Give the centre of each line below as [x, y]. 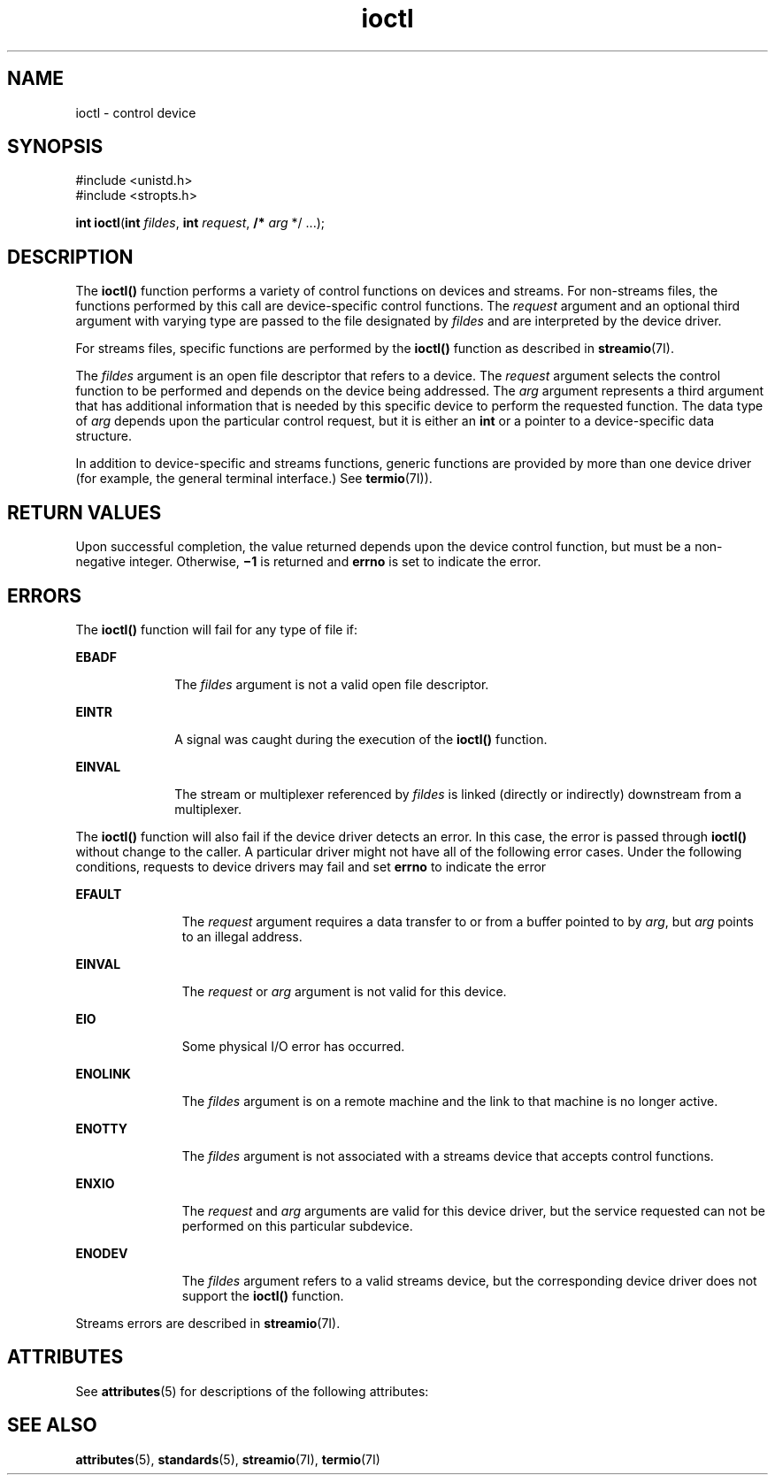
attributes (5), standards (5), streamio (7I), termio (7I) [228, 1459]
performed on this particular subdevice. [297, 1225]
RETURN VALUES [84, 512]
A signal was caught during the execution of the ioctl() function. [361, 739]
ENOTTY [101, 1128]
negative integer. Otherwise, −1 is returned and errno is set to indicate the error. [308, 562]
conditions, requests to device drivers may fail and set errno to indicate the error [311, 866]
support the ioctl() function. [263, 1295]
